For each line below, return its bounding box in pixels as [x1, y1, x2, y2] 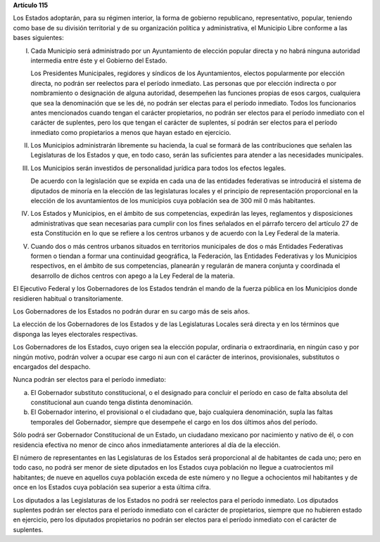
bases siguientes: [13, 34, 64, 42]
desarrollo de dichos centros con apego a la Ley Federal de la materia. [30, 271, 235, 280]
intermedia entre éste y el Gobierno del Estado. [30, 56, 167, 65]
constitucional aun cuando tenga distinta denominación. [30, 398, 194, 407]
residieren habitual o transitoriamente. [13, 294, 123, 302]
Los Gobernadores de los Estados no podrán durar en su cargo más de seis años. [13, 307, 250, 316]
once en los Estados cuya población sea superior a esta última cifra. [13, 483, 211, 491]
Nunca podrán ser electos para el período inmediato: [13, 375, 167, 384]
